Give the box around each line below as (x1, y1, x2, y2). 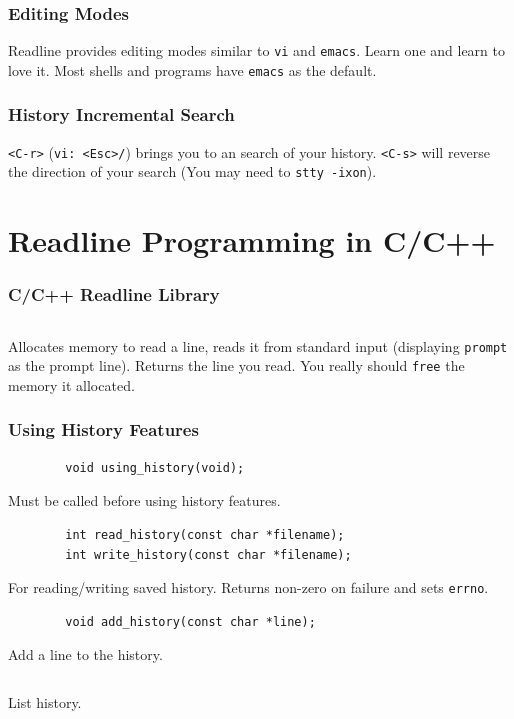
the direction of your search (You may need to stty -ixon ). (8, 161, 377, 182)
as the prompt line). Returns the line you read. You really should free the (8, 355, 465, 376)
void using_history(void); (65, 460, 245, 475)
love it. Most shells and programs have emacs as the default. (8, 59, 377, 80)
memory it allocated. (8, 374, 135, 395)
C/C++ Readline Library (8, 282, 220, 307)
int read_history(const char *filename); (65, 527, 345, 542)
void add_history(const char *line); (65, 614, 316, 629)
